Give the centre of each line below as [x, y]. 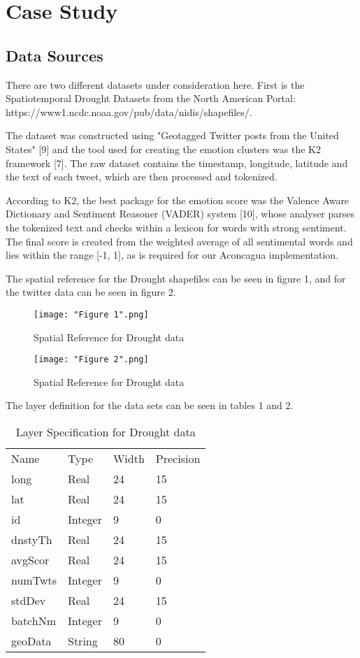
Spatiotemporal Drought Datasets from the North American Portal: [151, 98]
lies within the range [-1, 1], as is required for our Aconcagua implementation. [172, 255]
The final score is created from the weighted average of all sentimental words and [179, 241]
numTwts [34, 580]
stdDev [29, 600]
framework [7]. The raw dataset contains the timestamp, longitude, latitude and [177, 163]
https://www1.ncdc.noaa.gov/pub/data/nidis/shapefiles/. [129, 112]
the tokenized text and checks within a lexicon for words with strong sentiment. [176, 227]
